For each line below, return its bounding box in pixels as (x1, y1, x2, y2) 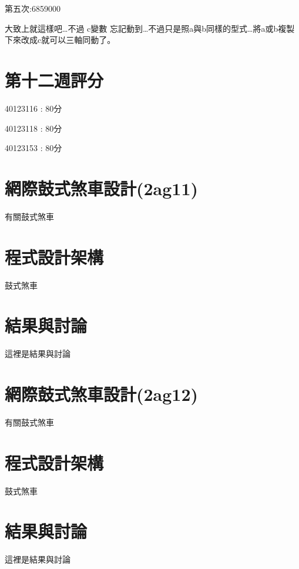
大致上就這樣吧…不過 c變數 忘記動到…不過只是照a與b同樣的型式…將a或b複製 (5, 22, 295, 34)
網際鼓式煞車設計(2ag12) (5, 382, 199, 406)
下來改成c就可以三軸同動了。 (5, 34, 116, 46)
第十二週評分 (5, 68, 104, 92)
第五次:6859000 (5, 2, 61, 14)
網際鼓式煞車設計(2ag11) (5, 176, 199, 200)
